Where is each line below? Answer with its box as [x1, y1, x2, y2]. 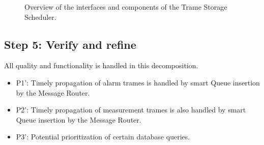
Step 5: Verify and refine [4, 36, 136, 52]
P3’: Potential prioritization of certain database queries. [16, 131, 190, 142]
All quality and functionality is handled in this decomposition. [4, 60, 198, 71]
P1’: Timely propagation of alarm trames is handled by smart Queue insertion [16, 77, 260, 88]
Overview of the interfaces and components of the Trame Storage [24, 2, 227, 12]
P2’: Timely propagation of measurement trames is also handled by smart [16, 104, 246, 115]
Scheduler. [24, 11, 56, 22]
